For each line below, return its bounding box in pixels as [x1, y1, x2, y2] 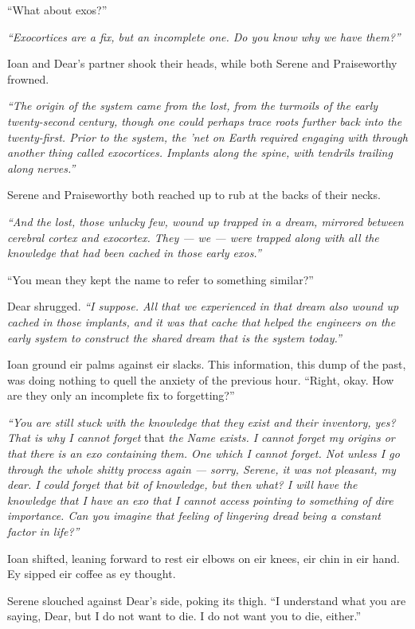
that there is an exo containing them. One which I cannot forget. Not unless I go [7, 445, 400, 462]
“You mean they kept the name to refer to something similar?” [7, 271, 314, 287]
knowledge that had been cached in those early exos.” [7, 244, 261, 261]
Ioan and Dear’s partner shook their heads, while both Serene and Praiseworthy [7, 55, 397, 72]
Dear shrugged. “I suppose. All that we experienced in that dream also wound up [7, 298, 399, 314]
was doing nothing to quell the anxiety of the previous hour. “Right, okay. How [7, 371, 394, 388]
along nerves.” [7, 159, 76, 176]
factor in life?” [7, 523, 80, 540]
